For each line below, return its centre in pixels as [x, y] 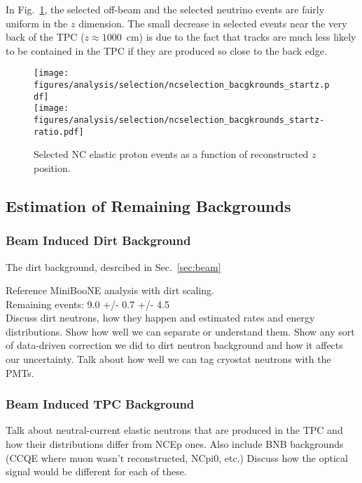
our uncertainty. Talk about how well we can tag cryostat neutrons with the [168, 359]
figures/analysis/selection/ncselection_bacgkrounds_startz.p [182, 85]
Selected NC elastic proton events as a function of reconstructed [171, 154]
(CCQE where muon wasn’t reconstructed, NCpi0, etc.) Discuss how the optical [177, 457]
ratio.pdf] [59, 132]
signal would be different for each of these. [96, 471]
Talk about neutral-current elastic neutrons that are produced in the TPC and [174, 430]
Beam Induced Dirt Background [98, 240]
